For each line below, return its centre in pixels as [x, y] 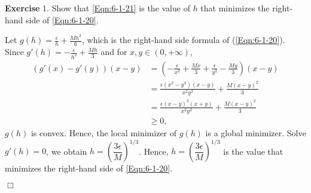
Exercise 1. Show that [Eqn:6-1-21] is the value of [97, 8]
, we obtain [67, 151]
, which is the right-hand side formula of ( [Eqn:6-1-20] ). [183, 40]
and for [114, 52]
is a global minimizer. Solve [256, 133]
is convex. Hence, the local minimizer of [104, 133]
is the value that [253, 151]
